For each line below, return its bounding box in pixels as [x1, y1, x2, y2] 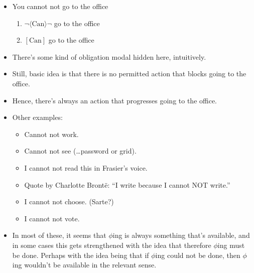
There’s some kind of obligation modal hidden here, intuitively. [12, 51, 206, 62]
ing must [217, 239, 245, 250]
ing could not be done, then [155, 249, 240, 260]
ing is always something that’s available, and [112, 230, 250, 240]
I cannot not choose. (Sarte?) [24, 196, 114, 207]
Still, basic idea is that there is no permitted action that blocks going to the [12, 68, 246, 79]
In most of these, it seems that [12, 230, 106, 240]
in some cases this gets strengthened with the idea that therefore [12, 239, 211, 250]
